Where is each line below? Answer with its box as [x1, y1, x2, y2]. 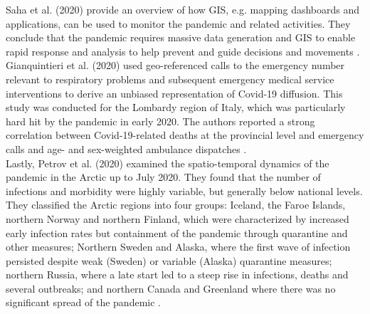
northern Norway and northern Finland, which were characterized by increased [6, 211, 349, 226]
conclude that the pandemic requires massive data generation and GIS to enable [6, 30, 356, 45]
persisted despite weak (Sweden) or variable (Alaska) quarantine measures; [6, 253, 332, 268]
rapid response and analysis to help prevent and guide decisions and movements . [6, 43, 360, 58]
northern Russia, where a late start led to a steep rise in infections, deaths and [6, 267, 349, 282]
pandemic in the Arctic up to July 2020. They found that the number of [6, 169, 321, 184]
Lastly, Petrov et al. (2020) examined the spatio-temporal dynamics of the [6, 155, 329, 170]
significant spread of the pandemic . [6, 295, 161, 310]
